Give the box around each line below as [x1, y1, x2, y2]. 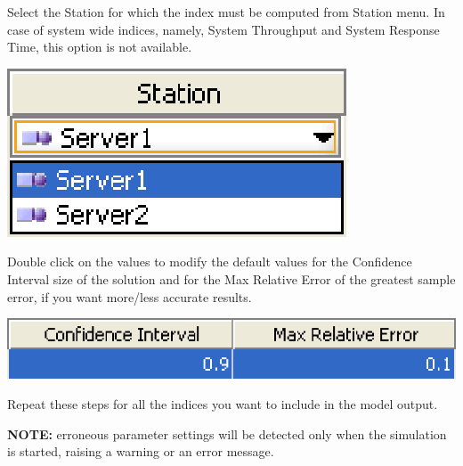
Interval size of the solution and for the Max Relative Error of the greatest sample [7, 269, 456, 288]
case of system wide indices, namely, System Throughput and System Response [7, 20, 440, 38]
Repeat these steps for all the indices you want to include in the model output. [7, 394, 438, 413]
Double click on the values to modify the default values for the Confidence [7, 252, 412, 271]
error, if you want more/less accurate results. [7, 287, 252, 306]
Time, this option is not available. [7, 37, 192, 56]
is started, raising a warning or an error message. [7, 442, 274, 461]
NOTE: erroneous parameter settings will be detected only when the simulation [7, 424, 447, 443]
